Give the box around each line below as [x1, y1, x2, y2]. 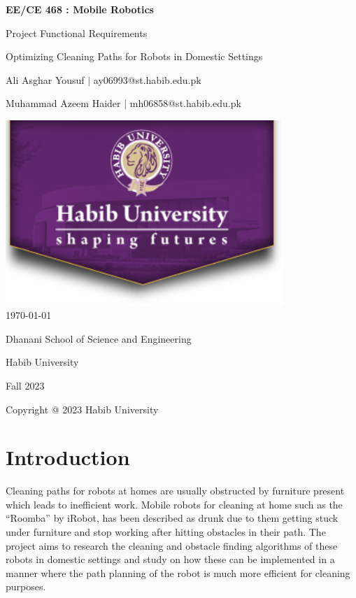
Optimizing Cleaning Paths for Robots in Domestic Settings [6, 49, 263, 64]
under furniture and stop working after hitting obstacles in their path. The [6, 525, 326, 539]
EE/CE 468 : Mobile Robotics [6, 2, 154, 16]
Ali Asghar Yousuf [6, 72, 85, 87]
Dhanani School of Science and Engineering [6, 331, 192, 346]
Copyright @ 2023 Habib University [6, 401, 159, 416]
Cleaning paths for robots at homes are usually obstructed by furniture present [6, 483, 345, 498]
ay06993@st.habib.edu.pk [93, 72, 201, 87]
